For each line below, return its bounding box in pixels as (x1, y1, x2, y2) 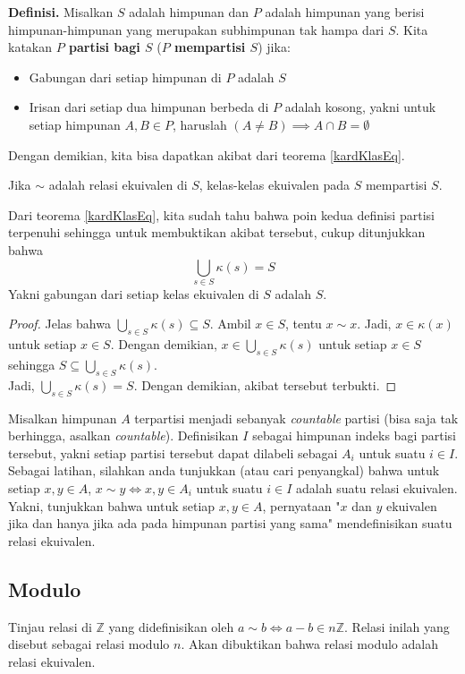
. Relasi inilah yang (344, 617, 450, 636)
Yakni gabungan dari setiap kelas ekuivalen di (8, 284, 259, 303)
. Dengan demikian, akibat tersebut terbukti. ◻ (133, 375, 397, 394)
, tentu (285, 314, 322, 333)
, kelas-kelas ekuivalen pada (199, 175, 350, 194)
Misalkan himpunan (8, 408, 117, 427)
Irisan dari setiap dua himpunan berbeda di (29, 98, 269, 116)
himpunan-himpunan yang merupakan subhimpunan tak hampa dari (8, 20, 385, 38)
